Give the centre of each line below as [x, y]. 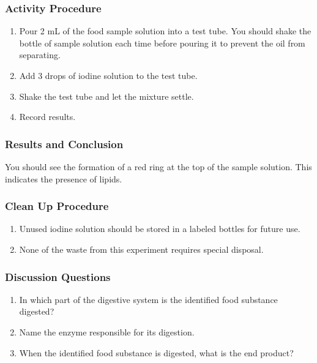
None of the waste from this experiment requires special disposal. [141, 249]
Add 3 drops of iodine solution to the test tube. [108, 75]
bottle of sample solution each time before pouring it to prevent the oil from [162, 43]
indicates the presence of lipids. [64, 178]
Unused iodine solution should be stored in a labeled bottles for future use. [160, 229]
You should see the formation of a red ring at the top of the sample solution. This [158, 167]
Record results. [47, 117]
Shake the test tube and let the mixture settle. [106, 96]
